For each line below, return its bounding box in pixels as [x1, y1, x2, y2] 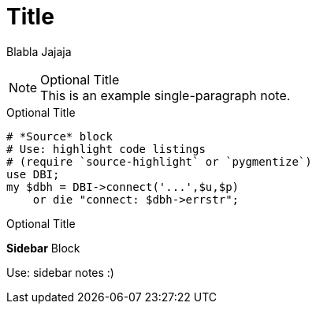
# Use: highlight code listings [6, 142, 206, 155]
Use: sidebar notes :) [6, 265, 114, 279]
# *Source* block [6, 129, 113, 143]
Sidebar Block [6, 241, 80, 255]
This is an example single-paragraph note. [40, 87, 291, 103]
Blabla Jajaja [6, 44, 72, 58]
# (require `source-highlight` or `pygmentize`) [6, 155, 312, 168]
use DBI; [6, 167, 60, 181]
